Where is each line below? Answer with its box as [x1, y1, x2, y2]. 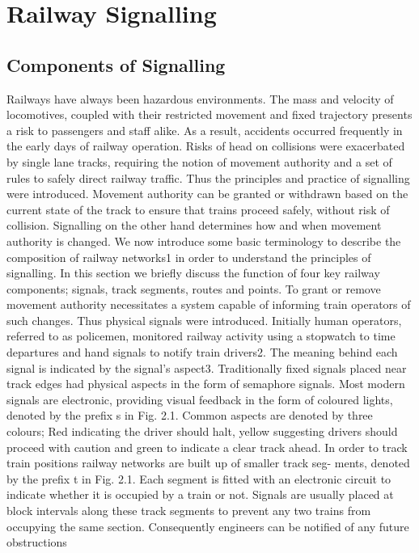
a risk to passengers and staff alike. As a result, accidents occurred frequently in [6, 121, 403, 138]
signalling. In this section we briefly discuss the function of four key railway [6, 264, 380, 281]
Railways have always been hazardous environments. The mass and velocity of [6, 90, 394, 107]
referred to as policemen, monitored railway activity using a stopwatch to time [6, 327, 396, 344]
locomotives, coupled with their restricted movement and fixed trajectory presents [6, 106, 413, 123]
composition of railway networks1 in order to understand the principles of [6, 248, 371, 265]
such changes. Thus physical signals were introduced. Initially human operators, [6, 311, 402, 328]
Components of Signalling [6, 52, 226, 77]
